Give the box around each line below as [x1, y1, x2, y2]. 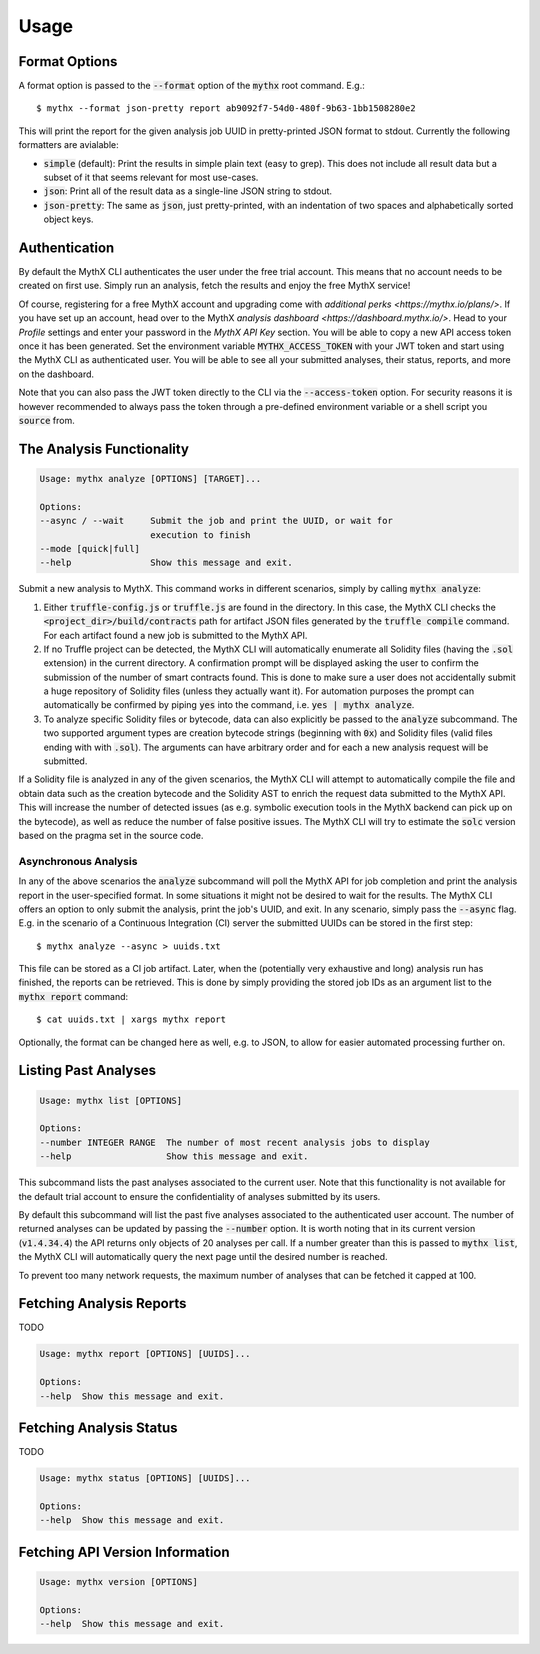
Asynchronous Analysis [18, 854, 138, 868]
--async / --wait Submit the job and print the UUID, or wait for [39, 515, 394, 527]
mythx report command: [18, 990, 129, 1002]
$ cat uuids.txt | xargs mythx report [36, 1014, 227, 1025]
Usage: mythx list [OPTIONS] [39, 1095, 183, 1106]
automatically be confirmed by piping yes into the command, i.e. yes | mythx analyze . [43, 699, 415, 711]
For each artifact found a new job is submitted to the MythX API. [43, 629, 308, 641]
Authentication [18, 240, 115, 256]
